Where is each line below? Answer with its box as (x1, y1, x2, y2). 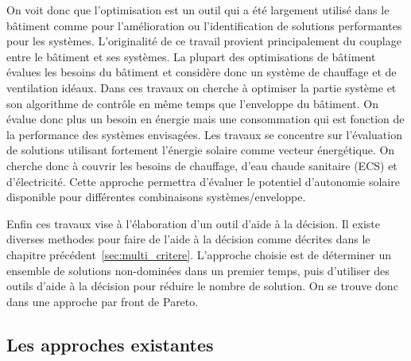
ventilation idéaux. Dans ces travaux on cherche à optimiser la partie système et (6, 79, 397, 95)
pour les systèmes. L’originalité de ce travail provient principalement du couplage (6, 33, 401, 49)
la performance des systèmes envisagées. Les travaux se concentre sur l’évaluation (6, 126, 402, 142)
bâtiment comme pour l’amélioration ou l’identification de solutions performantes (6, 17, 402, 33)
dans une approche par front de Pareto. (6, 293, 199, 309)
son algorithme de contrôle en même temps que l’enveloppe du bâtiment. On (6, 95, 379, 111)
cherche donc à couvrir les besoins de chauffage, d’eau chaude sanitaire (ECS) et (6, 157, 397, 173)
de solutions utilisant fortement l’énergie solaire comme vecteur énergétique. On (6, 142, 395, 158)
